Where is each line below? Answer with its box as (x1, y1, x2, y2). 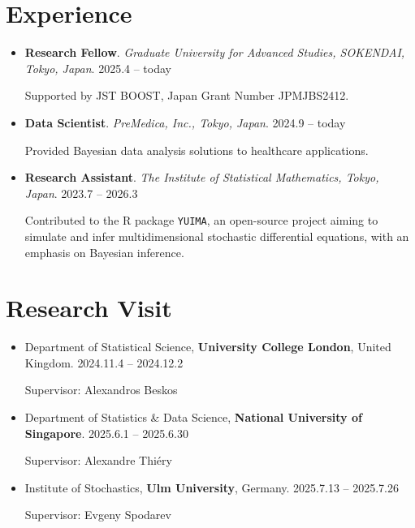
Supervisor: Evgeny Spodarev (24, 506, 171, 523)
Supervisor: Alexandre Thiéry (24, 452, 172, 469)
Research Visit (6, 291, 172, 324)
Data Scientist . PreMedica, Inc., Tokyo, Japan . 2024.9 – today (24, 114, 346, 131)
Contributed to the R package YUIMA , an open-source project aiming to (24, 212, 378, 229)
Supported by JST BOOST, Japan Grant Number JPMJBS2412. (24, 87, 349, 104)
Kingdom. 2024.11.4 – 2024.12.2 (24, 354, 184, 371)
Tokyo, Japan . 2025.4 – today (24, 59, 171, 76)
